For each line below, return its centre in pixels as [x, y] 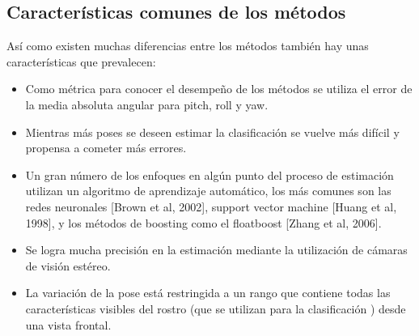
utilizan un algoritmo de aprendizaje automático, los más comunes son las [208, 191]
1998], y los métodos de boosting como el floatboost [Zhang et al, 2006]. [203, 222]
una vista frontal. [68, 324]
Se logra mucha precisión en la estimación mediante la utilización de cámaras [216, 250]
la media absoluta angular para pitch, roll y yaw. [147, 104]
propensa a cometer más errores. [106, 148]
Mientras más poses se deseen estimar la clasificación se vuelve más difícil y [212, 132]
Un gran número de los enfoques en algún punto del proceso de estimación [209, 174]
